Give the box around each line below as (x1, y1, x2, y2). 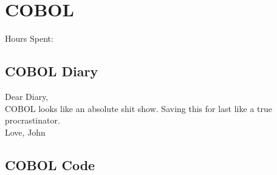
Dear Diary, (5, 90, 49, 102)
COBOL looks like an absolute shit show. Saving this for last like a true (5, 102, 272, 114)
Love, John (5, 125, 46, 138)
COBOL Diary (5, 62, 98, 81)
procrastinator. (5, 114, 60, 127)
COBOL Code (5, 155, 95, 174)
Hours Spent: (5, 32, 53, 45)
